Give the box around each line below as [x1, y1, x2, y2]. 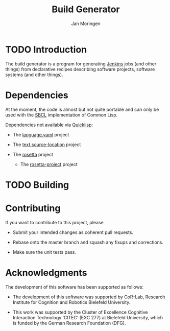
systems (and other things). [5, 72, 63, 78]
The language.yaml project [12, 131, 69, 137]
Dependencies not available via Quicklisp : [5, 122, 93, 128]
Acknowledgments [5, 267, 88, 278]
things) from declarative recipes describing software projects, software [5, 66, 155, 72]
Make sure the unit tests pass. [12, 249, 77, 255]
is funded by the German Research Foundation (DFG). [12, 320, 126, 326]
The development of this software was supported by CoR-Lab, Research [12, 294, 165, 300]
